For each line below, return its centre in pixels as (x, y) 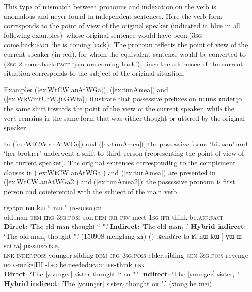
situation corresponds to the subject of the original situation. (94, 73)
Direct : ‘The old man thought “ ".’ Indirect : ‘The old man (93, 226)
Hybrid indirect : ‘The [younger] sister (63, 284)
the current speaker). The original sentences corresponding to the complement (120, 162)
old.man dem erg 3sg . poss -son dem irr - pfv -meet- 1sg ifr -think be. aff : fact (114, 217)
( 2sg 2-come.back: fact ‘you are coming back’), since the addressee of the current (124, 63)
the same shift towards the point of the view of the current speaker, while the (119, 108)
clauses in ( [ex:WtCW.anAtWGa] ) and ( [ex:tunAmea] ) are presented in (110, 172)
